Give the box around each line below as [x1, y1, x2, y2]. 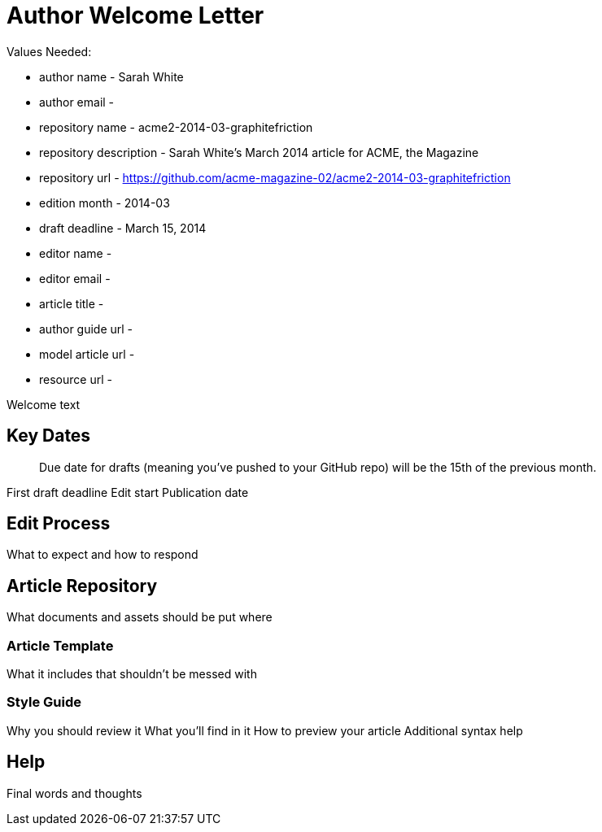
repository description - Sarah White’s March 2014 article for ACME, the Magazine [39, 145, 479, 159]
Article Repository [7, 575, 158, 596]
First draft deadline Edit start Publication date [7, 485, 249, 499]
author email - [39, 94, 115, 109]
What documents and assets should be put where [7, 610, 273, 625]
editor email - [39, 271, 111, 285]
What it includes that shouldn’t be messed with [7, 667, 257, 682]
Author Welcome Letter [7, 2, 264, 29]
